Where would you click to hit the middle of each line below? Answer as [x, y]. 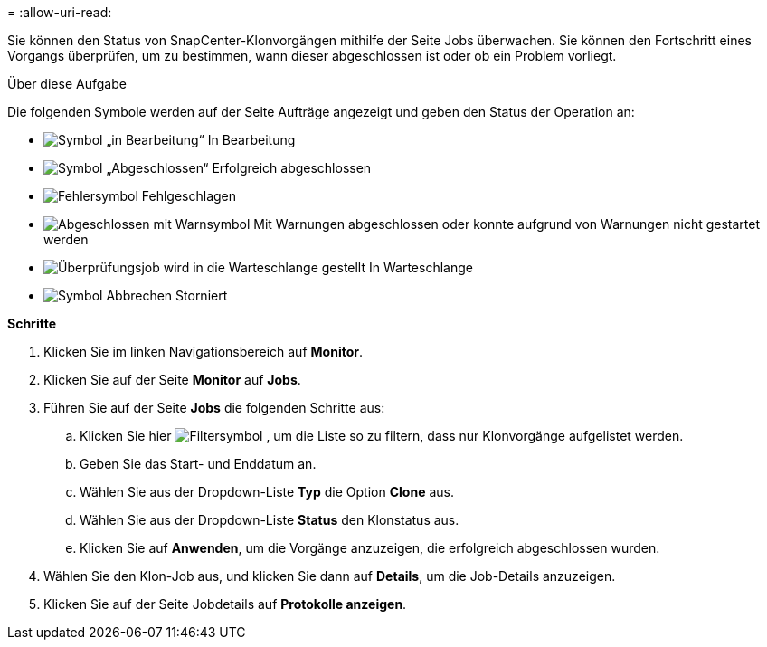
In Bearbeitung [251, 140]
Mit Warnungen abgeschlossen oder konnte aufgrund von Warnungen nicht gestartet [507, 224]
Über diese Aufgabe [67, 84]
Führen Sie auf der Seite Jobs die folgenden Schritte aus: [214, 408]
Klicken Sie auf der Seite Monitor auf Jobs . [172, 380]
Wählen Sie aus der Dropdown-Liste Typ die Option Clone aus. [267, 492]
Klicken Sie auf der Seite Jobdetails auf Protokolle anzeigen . [225, 604]
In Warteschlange [421, 267]
